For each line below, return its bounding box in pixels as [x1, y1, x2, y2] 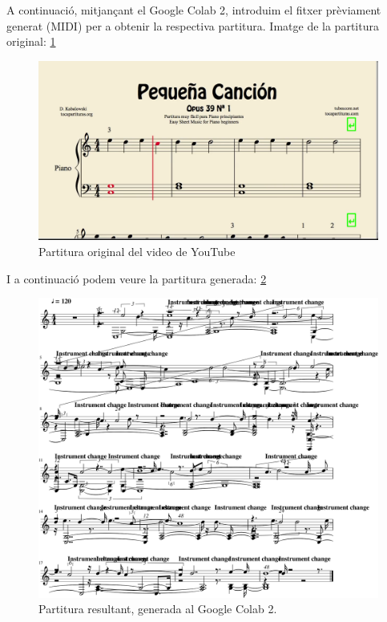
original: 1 [6, 33, 56, 50]
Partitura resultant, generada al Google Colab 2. [38, 600, 277, 617]
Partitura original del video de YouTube [38, 242, 236, 259]
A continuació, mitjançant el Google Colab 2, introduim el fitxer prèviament [6, 2, 381, 18]
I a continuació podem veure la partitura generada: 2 [6, 270, 267, 287]
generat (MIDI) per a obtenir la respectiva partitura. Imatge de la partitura [6, 17, 379, 34]
